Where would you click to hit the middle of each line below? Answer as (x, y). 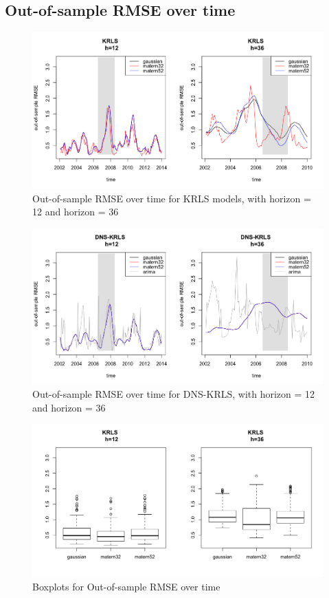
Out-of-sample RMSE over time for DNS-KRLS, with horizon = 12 (174, 394)
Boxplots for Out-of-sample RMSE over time (126, 587)
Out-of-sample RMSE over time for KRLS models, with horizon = (172, 198)
